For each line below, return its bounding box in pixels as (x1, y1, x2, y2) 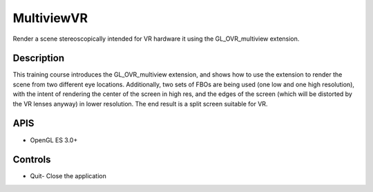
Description (12, 52, 65, 64)
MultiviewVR (12, 10, 88, 26)
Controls (12, 154, 51, 166)
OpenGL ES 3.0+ (30, 135, 78, 144)
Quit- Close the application (30, 172, 106, 180)
